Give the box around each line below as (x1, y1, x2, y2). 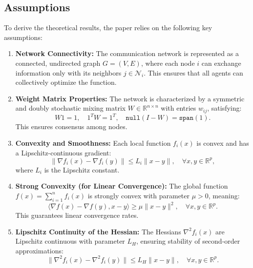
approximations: (15, 245, 63, 255)
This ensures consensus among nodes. (15, 121, 127, 132)
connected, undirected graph (15, 57, 101, 68)
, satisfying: (207, 103, 242, 113)
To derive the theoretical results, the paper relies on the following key (4, 22, 212, 33)
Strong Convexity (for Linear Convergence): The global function (15, 181, 228, 191)
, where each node (141, 57, 195, 68)
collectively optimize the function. (15, 77, 117, 87)
